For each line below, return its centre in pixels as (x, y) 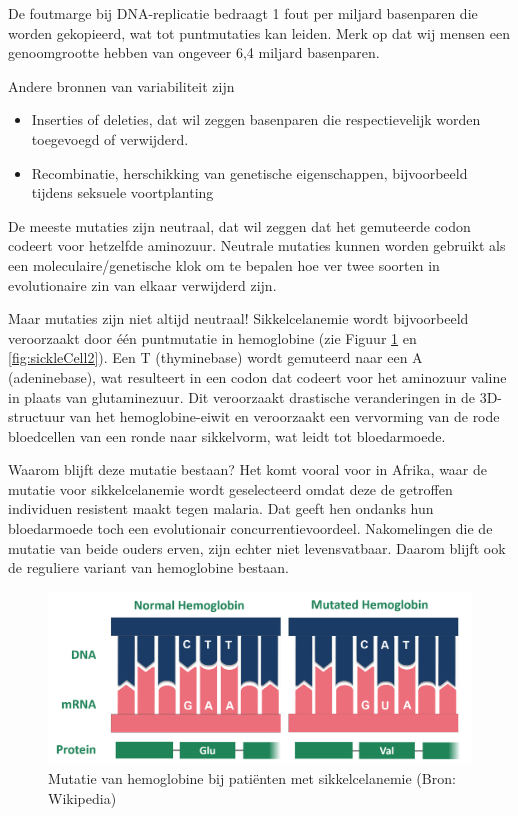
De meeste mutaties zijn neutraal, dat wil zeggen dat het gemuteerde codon (239, 225)
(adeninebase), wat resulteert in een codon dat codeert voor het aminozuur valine (257, 376)
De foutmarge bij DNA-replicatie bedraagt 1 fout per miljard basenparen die (243, 13)
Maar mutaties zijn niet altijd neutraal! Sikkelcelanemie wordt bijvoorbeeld (238, 318)
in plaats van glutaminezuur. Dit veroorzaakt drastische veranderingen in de (241, 396)
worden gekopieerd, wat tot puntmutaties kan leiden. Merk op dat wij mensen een (259, 32)
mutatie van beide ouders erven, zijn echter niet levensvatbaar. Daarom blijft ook (257, 547)
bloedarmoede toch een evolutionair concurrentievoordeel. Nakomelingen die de (250, 528)
